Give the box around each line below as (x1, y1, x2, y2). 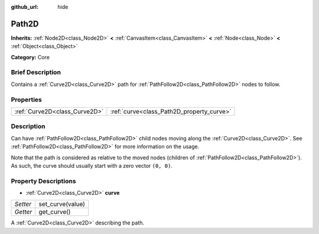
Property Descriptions (11, 177, 76, 185)
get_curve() (38, 208, 71, 216)
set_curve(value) (38, 200, 86, 209)
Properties (11, 95, 43, 104)
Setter (14, 200, 32, 209)
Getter (14, 208, 32, 216)
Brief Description (11, 68, 61, 76)
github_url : (11, 4, 38, 10)
